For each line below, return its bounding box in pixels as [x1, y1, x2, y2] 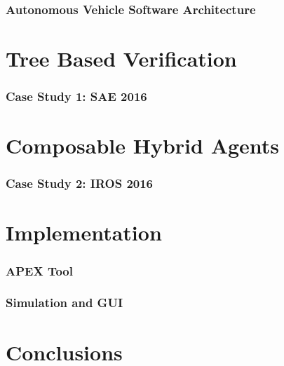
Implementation [6, 218, 162, 247]
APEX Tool [6, 262, 73, 279]
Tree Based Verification [6, 44, 237, 73]
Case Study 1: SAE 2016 [6, 88, 147, 105]
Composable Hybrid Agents [6, 131, 280, 160]
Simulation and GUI [6, 294, 123, 311]
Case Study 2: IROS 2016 [6, 175, 154, 192]
